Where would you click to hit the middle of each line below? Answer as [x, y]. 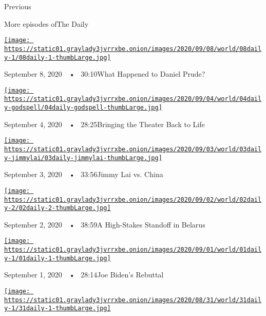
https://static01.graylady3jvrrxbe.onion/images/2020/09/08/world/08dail [133, 49]
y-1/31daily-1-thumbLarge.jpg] [58, 309]
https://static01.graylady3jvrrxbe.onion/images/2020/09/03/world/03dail [133, 149]
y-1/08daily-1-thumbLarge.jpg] [58, 57]
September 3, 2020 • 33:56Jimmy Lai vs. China [84, 174]
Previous [18, 6]
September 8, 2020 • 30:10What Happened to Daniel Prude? [105, 74]
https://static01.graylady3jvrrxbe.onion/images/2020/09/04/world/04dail [133, 99]
